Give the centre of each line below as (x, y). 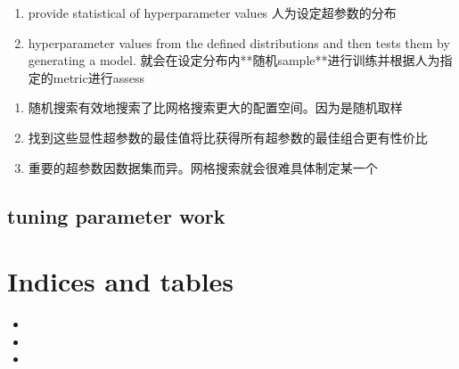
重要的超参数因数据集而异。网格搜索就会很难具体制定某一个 (203, 167)
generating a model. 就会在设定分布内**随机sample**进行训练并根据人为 (234, 60)
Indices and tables (121, 281)
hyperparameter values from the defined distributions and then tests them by (239, 42)
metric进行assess (98, 77)
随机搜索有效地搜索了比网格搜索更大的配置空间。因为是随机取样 (215, 107)
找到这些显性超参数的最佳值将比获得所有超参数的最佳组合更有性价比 (228, 137)
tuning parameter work (116, 215)
